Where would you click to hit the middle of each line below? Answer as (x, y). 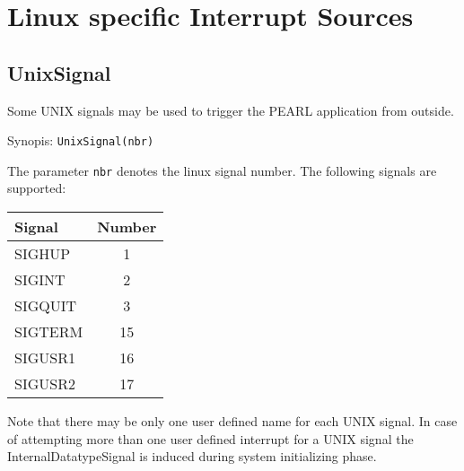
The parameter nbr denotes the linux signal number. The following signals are (222, 170)
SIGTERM (49, 332)
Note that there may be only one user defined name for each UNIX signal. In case (232, 421)
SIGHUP (43, 254)
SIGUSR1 (45, 358)
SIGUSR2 (45, 384)
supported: (37, 188)
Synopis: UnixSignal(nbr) (81, 140)
